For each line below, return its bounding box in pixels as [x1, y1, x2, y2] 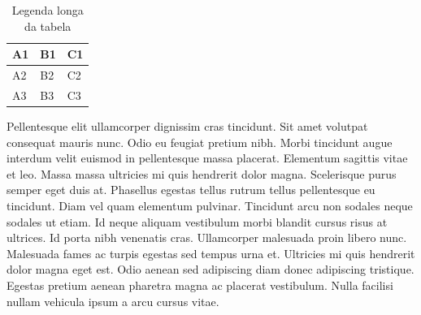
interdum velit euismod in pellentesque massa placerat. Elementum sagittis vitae [7, 149, 408, 166]
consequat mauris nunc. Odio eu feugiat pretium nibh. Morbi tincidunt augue [7, 133, 393, 150]
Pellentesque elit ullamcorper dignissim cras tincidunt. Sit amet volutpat [7, 117, 368, 134]
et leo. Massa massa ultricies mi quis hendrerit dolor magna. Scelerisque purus [7, 165, 397, 182]
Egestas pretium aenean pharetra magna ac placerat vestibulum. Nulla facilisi [7, 276, 393, 293]
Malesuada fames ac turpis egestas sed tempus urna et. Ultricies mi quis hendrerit [7, 244, 415, 261]
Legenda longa [11, 2, 84, 18]
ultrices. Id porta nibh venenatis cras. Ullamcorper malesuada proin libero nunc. [7, 229, 407, 246]
